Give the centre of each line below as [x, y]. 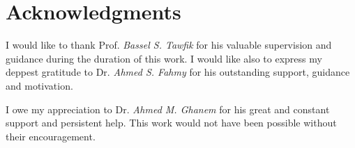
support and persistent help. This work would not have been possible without [171, 123]
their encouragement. [51, 136]
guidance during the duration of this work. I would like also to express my [164, 58]
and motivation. [39, 85]
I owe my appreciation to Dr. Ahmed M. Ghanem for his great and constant [168, 109]
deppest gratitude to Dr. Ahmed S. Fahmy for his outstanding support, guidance [178, 72]
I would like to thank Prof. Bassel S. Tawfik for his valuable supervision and [169, 45]
